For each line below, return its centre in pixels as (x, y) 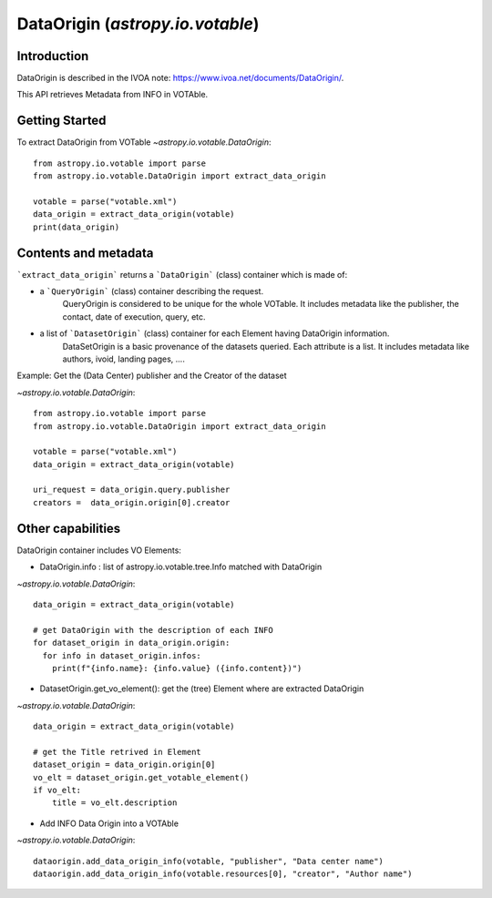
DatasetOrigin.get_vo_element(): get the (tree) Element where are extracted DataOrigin (202, 689)
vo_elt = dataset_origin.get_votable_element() (141, 777)
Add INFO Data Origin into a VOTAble (109, 823)
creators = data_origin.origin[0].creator (132, 502)
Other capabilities (69, 528)
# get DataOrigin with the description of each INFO (153, 630)
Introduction (53, 56)
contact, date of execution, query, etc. (134, 316)
